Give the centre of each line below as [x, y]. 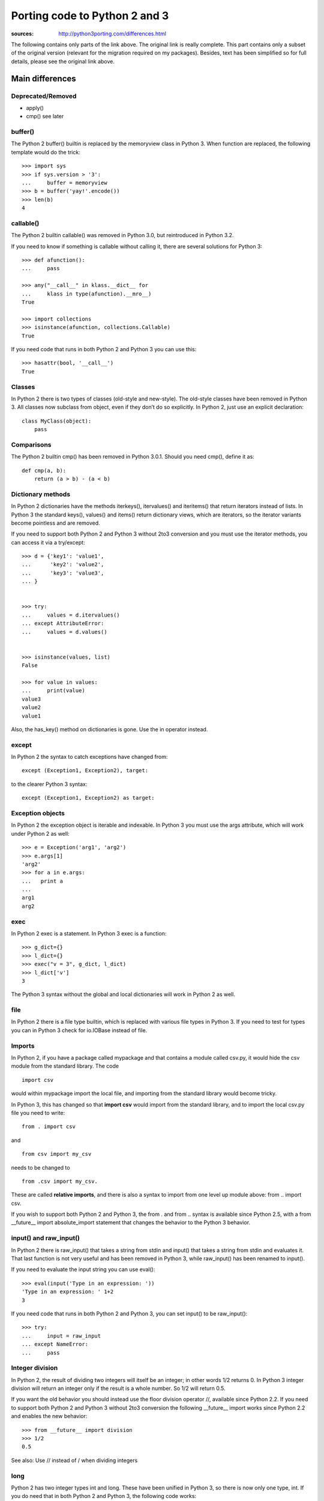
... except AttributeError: [63, 624]
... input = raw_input [61, 1336]
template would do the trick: [46, 152]
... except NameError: [55, 1344]
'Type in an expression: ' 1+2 [68, 1292]
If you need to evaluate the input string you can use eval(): [83, 1269]
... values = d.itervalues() [71, 615]
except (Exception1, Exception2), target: [85, 771]
